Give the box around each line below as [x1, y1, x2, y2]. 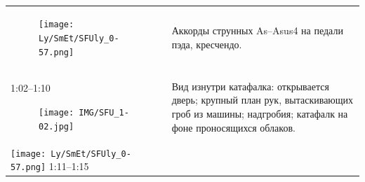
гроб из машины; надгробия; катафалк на [171, 106, 348, 120]
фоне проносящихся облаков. [171, 120, 296, 134]
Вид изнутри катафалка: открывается [171, 78, 329, 93]
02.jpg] [39, 121, 74, 132]
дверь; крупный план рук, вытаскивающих [171, 92, 354, 107]
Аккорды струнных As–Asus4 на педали [171, 23, 343, 38]
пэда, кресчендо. [171, 36, 242, 51]
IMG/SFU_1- [79, 108, 129, 118]
